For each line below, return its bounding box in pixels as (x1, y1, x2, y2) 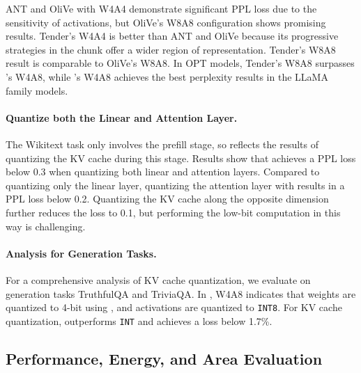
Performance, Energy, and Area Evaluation (6, 347, 323, 369)
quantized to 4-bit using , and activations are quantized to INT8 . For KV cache (6, 300, 342, 315)
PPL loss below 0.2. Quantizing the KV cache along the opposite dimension (6, 191, 329, 206)
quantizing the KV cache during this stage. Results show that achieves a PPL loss (6, 150, 356, 165)
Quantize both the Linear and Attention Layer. (6, 110, 238, 125)
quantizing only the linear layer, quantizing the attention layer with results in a (6, 177, 345, 192)
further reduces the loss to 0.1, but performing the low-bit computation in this (6, 205, 341, 219)
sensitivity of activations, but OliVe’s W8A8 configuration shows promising (6, 15, 326, 29)
